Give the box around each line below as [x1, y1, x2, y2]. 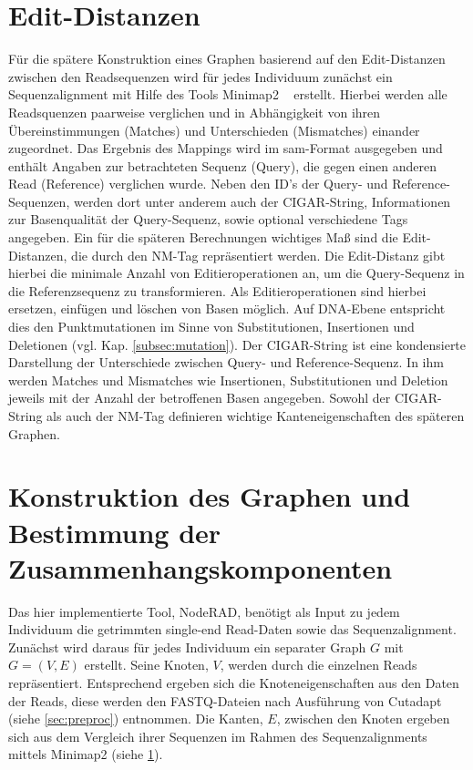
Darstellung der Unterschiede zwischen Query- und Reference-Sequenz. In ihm [8, 353, 444, 372]
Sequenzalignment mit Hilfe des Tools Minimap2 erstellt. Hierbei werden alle [8, 85, 447, 104]
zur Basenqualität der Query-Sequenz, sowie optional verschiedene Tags [8, 210, 408, 229]
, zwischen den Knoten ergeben [276, 709, 450, 728]
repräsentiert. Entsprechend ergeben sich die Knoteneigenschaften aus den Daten [8, 673, 459, 693]
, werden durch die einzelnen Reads [220, 655, 417, 674]
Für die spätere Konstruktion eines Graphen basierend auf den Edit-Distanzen [8, 49, 446, 68]
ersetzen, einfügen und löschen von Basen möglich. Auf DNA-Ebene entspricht [8, 299, 446, 318]
